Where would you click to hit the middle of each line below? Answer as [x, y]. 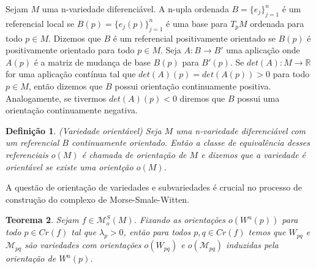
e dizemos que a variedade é [254, 154]
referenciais [27, 154]
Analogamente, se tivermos [56, 98]
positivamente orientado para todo [70, 50]
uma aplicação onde [263, 50]
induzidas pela [252, 245]
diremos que [202, 98]
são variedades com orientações [83, 245]
